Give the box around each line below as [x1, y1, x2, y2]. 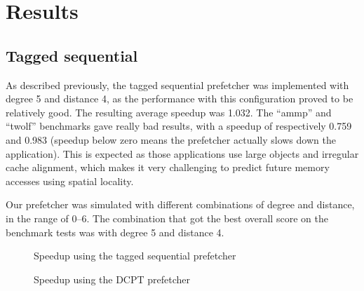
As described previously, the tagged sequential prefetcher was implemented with [6, 77, 349, 92]
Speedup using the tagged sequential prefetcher [34, 248, 236, 263]
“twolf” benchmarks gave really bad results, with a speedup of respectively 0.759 [6, 119, 352, 133]
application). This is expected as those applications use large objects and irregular [6, 146, 359, 161]
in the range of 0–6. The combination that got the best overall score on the [6, 210, 328, 225]
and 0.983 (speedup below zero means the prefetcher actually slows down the [6, 132, 336, 147]
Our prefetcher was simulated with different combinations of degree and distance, [6, 197, 355, 212]
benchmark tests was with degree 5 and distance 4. [6, 224, 224, 239]
